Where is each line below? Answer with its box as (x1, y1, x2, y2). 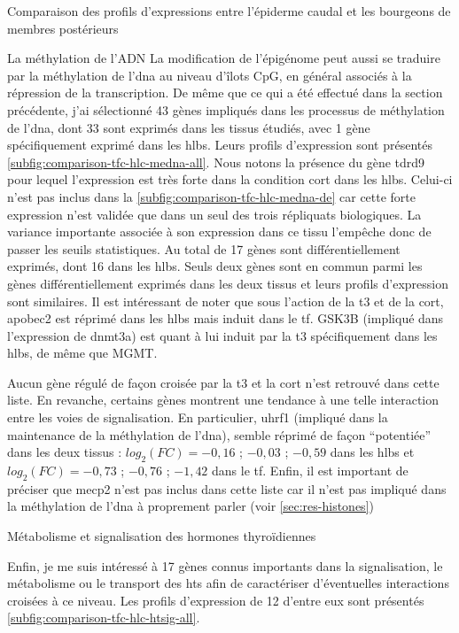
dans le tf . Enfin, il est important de (212, 461, 408, 480)
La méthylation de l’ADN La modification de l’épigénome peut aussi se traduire (7, 49, 440, 67)
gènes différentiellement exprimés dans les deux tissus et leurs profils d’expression (7, 274, 448, 292)
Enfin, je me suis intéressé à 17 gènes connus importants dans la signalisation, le (7, 556, 443, 575)
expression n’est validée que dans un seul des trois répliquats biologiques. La (7, 205, 422, 223)
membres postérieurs (7, 19, 119, 37)
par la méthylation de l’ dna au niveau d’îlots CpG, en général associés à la (7, 66, 412, 84)
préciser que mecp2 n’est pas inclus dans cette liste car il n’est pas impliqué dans (7, 479, 447, 498)
